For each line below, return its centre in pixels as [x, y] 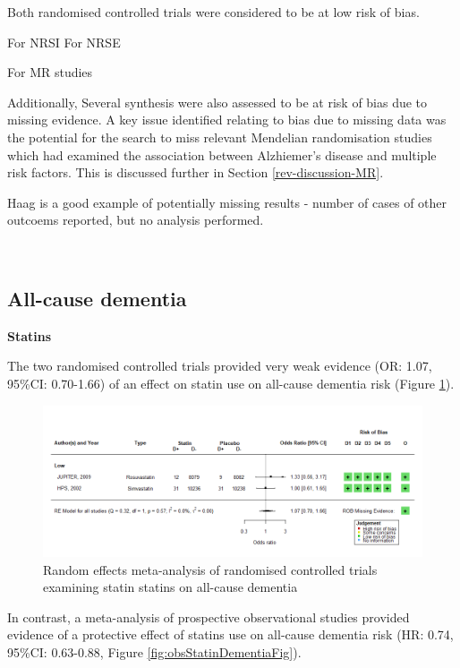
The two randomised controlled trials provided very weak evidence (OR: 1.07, [220, 366]
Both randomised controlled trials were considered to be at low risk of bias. [213, 12]
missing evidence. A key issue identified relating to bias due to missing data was [227, 120]
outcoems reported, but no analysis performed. [136, 220]
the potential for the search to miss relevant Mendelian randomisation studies [220, 137]
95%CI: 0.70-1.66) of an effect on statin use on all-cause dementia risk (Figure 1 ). [231, 383]
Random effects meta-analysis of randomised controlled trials [210, 569]
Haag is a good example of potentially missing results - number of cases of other [227, 202]
